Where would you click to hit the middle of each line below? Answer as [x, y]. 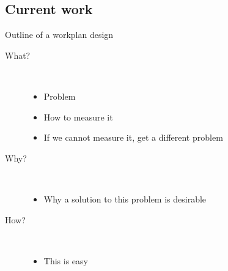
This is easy [66, 260]
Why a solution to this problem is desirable [125, 199]
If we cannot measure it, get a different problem [133, 137]
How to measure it [78, 117]
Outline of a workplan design [59, 35]
